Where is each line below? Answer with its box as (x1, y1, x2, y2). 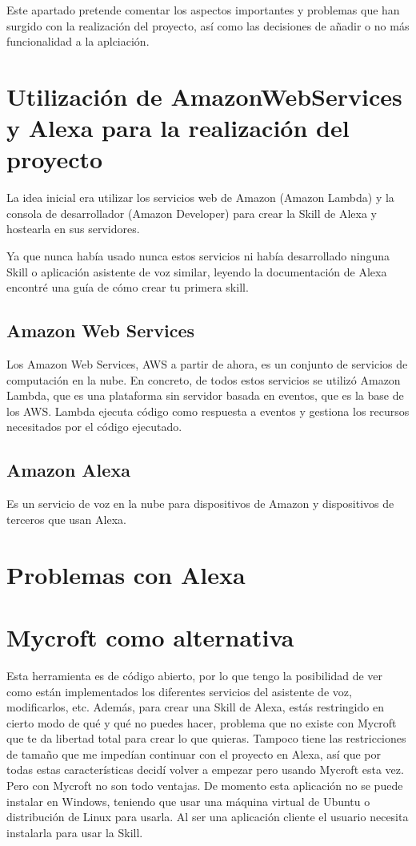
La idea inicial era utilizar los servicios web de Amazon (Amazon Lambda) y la (6, 189, 394, 206)
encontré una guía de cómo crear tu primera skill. (6, 279, 249, 296)
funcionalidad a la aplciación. (6, 33, 150, 50)
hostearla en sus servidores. (6, 220, 140, 237)
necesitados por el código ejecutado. (6, 418, 182, 435)
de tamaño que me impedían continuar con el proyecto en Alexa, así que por (6, 745, 382, 762)
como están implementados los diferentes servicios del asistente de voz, (6, 683, 352, 699)
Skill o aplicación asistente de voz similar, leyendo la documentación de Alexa (6, 263, 387, 280)
